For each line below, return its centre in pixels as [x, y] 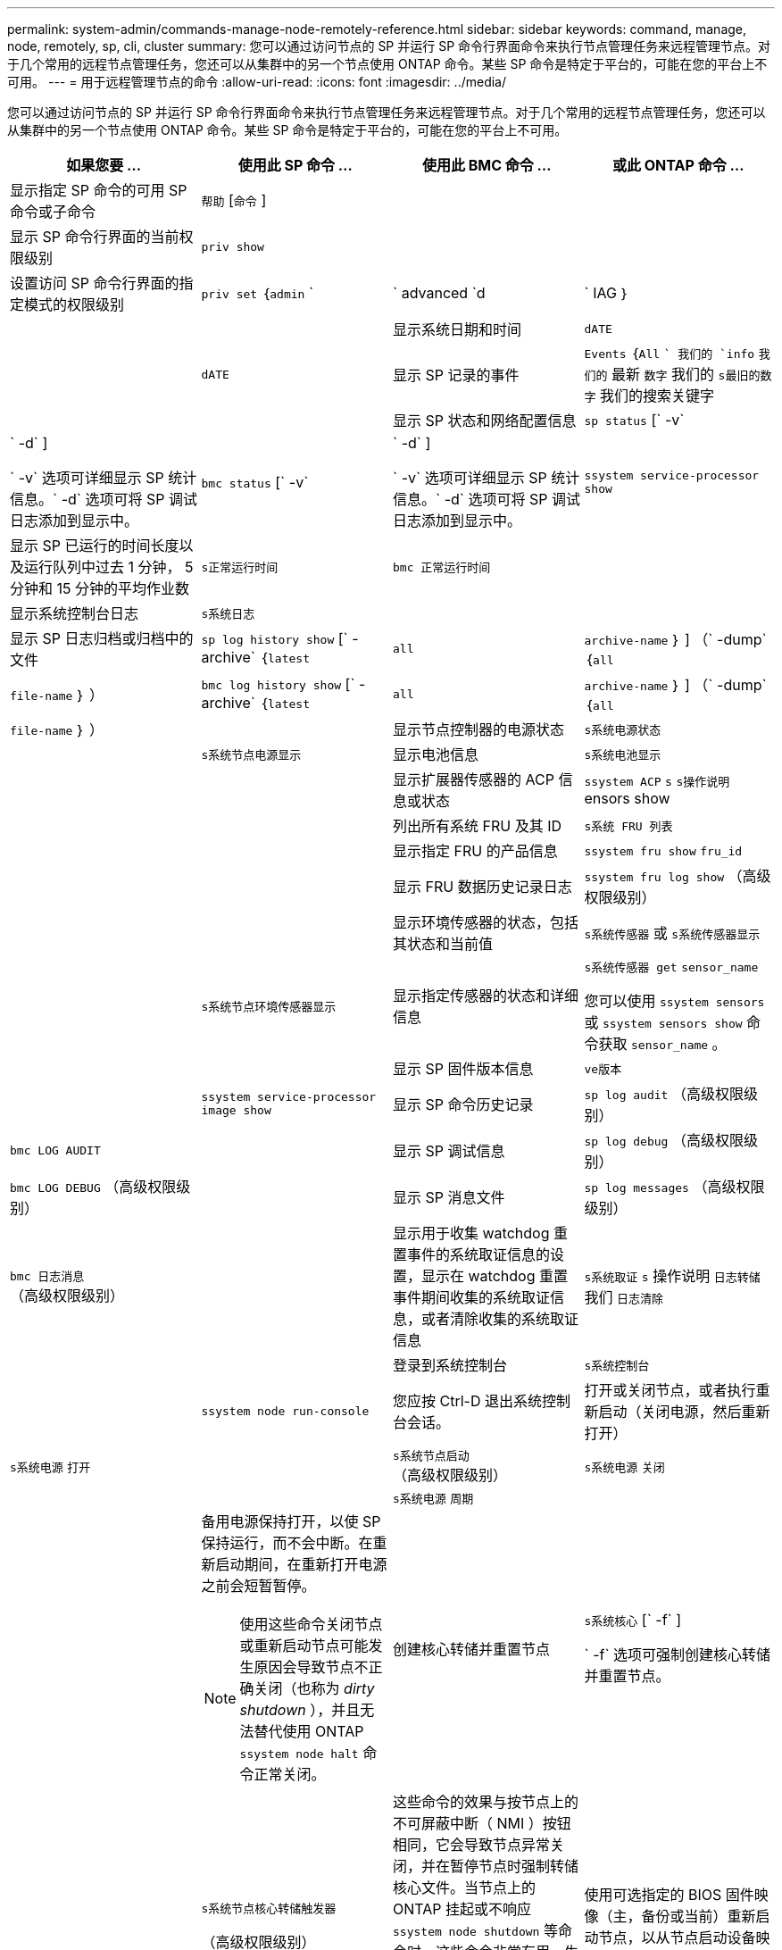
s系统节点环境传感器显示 [269, 1006]
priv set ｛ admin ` [258, 293]
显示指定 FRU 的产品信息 [475, 851]
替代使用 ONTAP [309, 1731]
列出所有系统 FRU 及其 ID [477, 826]
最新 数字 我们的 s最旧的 [686, 374]
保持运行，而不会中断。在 [287, 1543]
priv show [233, 246]
